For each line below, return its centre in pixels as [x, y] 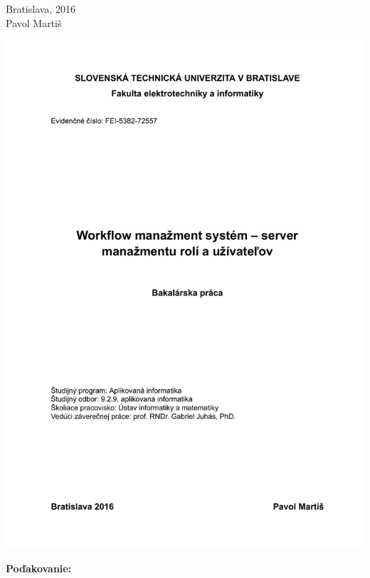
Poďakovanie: [39, 568]
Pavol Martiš [34, 22]
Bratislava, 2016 [41, 9]
